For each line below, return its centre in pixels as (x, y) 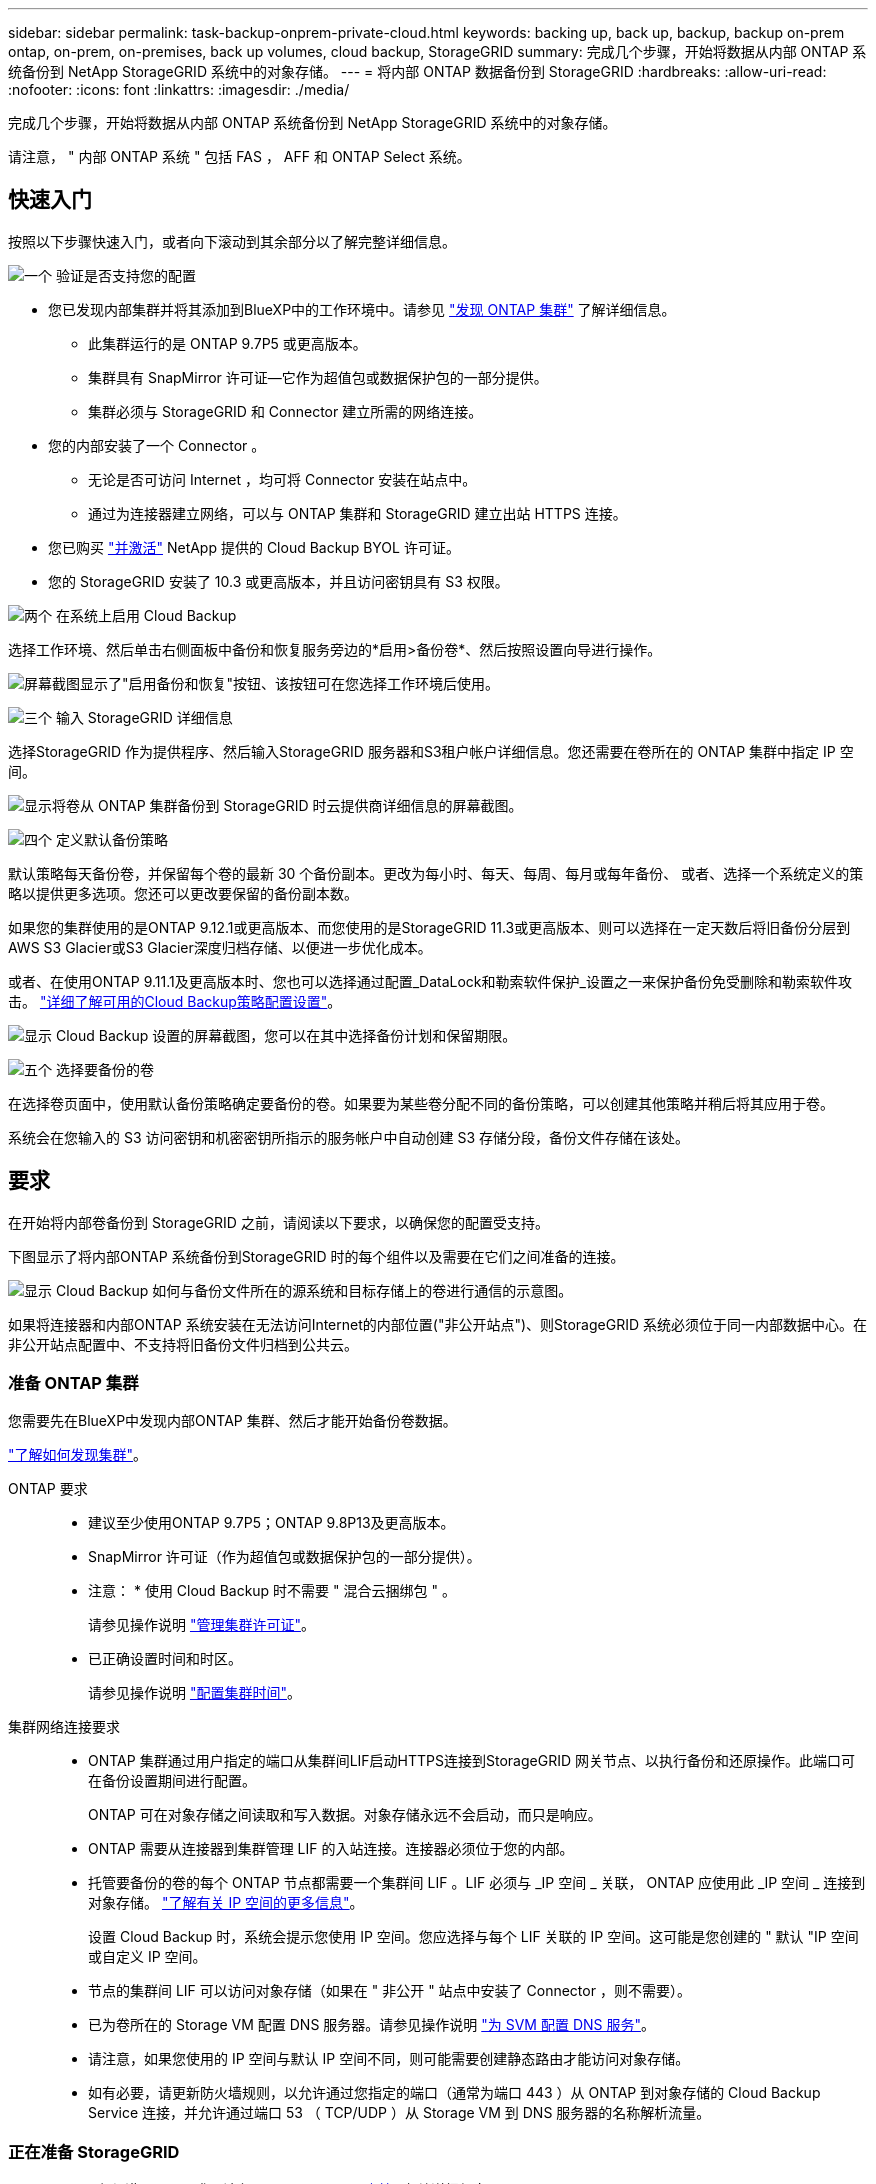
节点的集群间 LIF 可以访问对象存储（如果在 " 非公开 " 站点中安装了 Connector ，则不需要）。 (389, 1991)
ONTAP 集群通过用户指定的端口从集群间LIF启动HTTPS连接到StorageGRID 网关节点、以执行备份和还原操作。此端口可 (471, 1761)
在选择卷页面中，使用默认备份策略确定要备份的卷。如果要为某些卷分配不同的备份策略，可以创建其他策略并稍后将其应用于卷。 (421, 1103)
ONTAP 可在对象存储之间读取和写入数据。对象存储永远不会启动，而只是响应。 (345, 1815)
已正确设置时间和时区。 (165, 1659)
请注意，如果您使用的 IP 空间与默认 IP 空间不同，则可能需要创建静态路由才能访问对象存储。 (389, 2059)
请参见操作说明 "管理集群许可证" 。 (201, 1625)
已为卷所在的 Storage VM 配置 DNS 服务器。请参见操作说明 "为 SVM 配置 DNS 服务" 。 (371, 2025)
